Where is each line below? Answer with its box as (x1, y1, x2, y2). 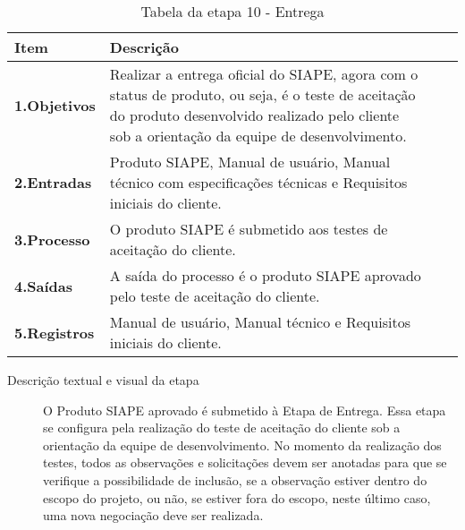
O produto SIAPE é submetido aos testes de (109, 218, 388, 239)
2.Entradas (14, 172, 92, 192)
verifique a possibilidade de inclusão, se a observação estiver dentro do (43, 470, 427, 489)
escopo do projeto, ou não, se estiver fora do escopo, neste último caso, (43, 488, 431, 507)
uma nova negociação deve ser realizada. (43, 506, 264, 525)
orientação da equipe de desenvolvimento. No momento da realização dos (43, 435, 442, 454)
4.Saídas (14, 275, 73, 296)
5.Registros (14, 321, 95, 343)
